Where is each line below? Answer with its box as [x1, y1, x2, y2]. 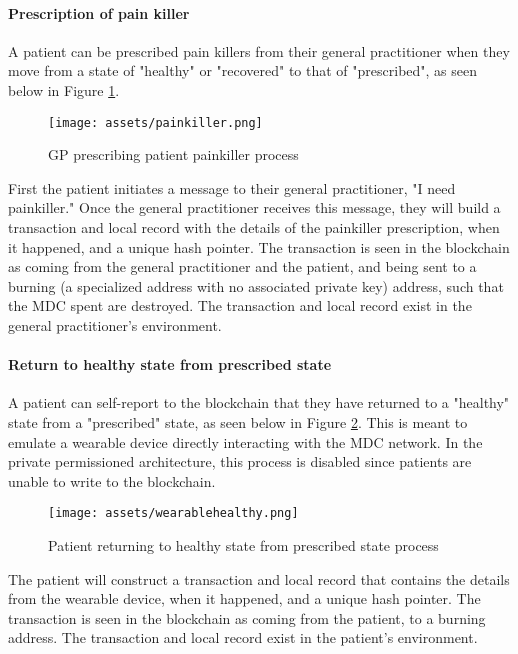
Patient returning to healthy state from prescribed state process [48, 535, 439, 555]
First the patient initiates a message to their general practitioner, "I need [8, 177, 456, 198]
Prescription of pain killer [8, 2, 190, 23]
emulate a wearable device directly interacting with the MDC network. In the [8, 431, 483, 452]
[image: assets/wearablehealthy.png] [48, 506, 299, 521]
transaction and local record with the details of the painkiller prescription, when [8, 217, 500, 238]
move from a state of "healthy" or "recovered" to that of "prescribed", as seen [8, 60, 478, 81]
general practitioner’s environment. [8, 314, 222, 335]
